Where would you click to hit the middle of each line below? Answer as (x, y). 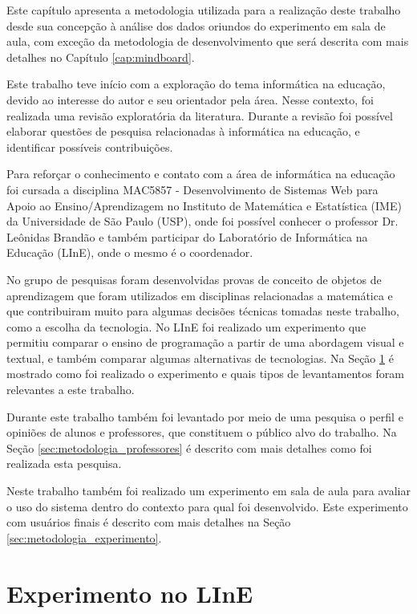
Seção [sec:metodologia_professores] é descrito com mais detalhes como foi (189, 447)
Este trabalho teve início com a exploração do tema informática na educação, (196, 84)
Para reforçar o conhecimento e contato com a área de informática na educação (201, 174)
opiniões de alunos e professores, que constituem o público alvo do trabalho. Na (202, 432)
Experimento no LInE (130, 593)
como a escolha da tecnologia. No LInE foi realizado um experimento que (186, 326)
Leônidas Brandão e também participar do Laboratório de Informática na (187, 236)
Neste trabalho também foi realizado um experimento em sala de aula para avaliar (208, 491)
